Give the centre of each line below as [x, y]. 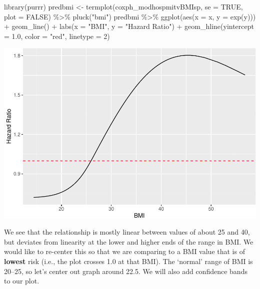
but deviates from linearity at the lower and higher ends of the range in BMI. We [129, 241]
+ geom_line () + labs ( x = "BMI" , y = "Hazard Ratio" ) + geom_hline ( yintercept [129, 26]
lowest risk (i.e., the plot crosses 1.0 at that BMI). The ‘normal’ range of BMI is [128, 261]
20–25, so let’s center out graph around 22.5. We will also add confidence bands [126, 271]
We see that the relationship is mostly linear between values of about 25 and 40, [127, 232]
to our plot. [22, 281]
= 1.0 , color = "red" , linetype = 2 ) [57, 36]
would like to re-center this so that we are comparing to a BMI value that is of [124, 251]
